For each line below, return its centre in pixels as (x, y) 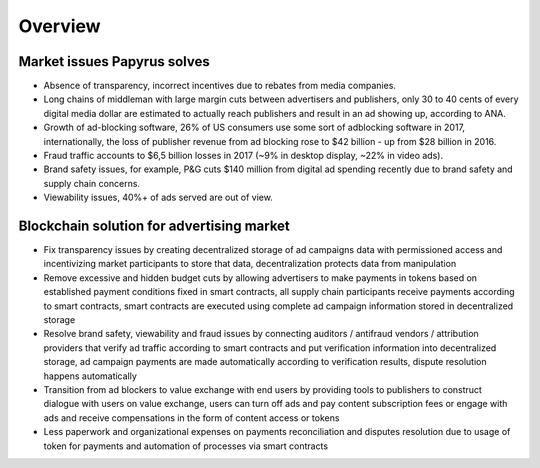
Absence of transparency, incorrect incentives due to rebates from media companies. (220, 86)
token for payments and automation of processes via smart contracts (186, 446)
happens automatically (90, 376)
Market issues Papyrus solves (114, 61)
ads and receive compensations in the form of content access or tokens (191, 417)
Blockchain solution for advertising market (154, 226)
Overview (59, 26)
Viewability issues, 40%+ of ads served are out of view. (158, 197)
